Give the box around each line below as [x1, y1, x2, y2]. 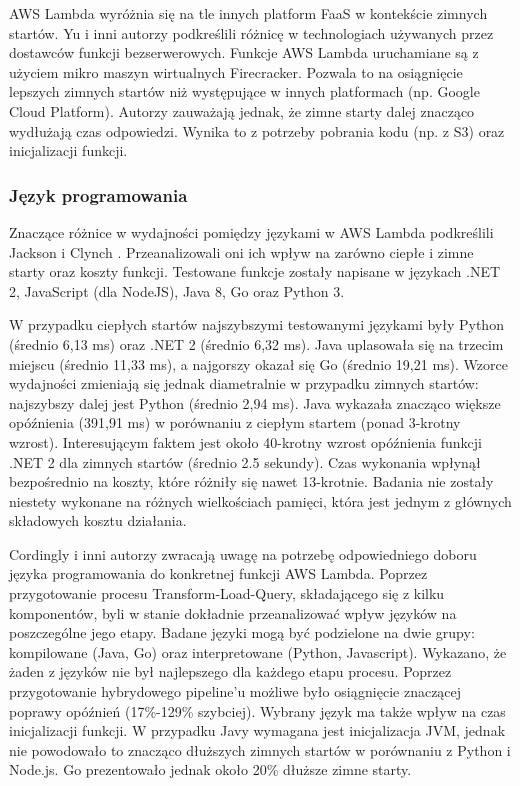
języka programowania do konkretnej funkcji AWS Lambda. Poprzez [9, 563, 428, 584]
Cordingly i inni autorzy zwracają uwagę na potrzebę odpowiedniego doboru [9, 543, 477, 564]
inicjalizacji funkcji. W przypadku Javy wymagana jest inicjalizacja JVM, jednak [9, 720, 506, 741]
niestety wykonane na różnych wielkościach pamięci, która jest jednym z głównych [9, 490, 512, 511]
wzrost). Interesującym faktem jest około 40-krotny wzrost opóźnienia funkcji [9, 431, 482, 452]
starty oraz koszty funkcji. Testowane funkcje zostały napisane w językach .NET [9, 261, 501, 282]
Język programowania [9, 182, 188, 207]
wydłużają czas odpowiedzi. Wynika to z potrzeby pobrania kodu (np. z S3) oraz [9, 120, 505, 141]
